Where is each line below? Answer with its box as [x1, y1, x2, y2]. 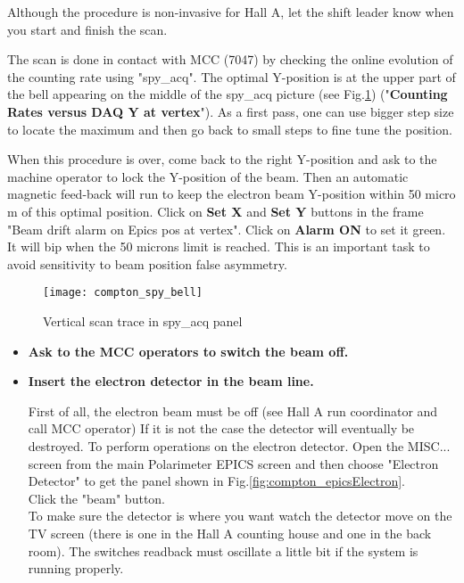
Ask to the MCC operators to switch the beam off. [28, 341, 349, 360]
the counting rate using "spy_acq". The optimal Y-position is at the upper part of [7, 67, 456, 86]
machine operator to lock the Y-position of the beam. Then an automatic [7, 167, 409, 185]
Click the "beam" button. [28, 489, 165, 507]
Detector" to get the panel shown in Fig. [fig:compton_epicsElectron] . [28, 472, 405, 490]
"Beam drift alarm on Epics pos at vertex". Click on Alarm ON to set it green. [7, 219, 446, 238]
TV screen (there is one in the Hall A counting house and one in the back [28, 523, 432, 542]
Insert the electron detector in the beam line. [28, 372, 314, 390]
